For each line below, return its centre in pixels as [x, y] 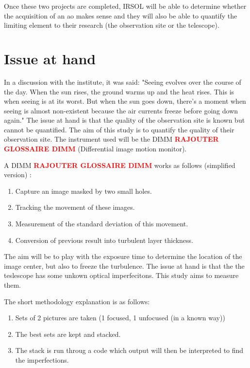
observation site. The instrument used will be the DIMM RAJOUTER [111, 139]
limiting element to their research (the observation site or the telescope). [112, 25]
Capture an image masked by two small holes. [83, 191]
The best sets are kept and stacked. [68, 334]
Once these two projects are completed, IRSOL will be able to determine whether [125, 6]
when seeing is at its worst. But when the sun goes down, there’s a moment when [125, 101]
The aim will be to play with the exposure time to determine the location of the [123, 256]
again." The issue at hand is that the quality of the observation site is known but [125, 120]
